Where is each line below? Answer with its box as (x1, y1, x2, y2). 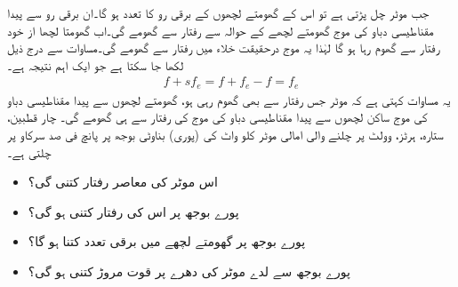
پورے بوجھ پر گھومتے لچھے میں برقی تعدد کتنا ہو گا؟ (28, 232, 306, 251)
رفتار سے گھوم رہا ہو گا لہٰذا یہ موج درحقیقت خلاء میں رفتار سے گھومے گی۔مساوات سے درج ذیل (7, 38, 440, 57)
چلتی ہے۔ (7, 142, 52, 161)
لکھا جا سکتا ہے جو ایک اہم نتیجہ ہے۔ (7, 55, 184, 74)
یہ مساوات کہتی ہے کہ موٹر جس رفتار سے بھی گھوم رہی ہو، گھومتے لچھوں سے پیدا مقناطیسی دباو (7, 90, 451, 108)
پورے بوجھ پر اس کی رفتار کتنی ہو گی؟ (28, 202, 239, 220)
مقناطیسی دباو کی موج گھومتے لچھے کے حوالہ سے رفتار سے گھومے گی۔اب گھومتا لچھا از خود (7, 20, 434, 39)
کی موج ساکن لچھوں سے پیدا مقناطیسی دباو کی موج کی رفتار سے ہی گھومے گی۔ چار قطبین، (7, 108, 428, 126)
